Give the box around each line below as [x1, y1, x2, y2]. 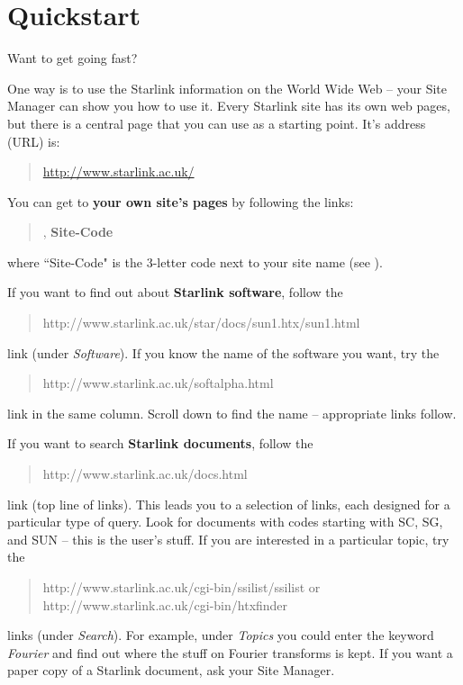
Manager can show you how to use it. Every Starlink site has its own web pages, [7, 96, 450, 115]
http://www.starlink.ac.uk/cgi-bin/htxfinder [42, 595, 288, 614]
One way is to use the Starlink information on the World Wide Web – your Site [7, 78, 448, 97]
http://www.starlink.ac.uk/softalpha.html [42, 374, 274, 392]
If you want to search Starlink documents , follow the [7, 434, 313, 453]
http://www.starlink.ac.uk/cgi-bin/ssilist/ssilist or [42, 578, 321, 596]
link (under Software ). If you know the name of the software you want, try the [7, 343, 440, 362]
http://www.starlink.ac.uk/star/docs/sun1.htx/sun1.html [42, 313, 360, 332]
